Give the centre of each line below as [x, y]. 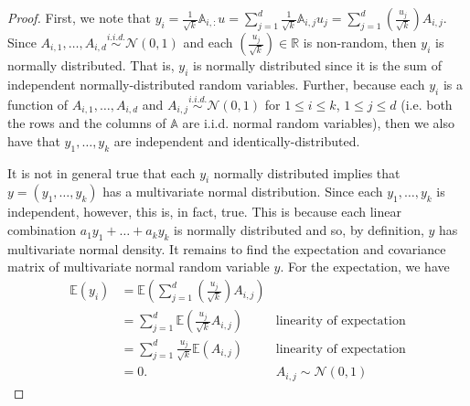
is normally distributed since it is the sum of [317, 65]
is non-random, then [360, 42]
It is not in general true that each [101, 172]
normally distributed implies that [307, 172]
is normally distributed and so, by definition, [299, 230]
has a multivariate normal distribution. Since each [243, 192]
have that [34, 140]
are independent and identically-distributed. [237, 140]
